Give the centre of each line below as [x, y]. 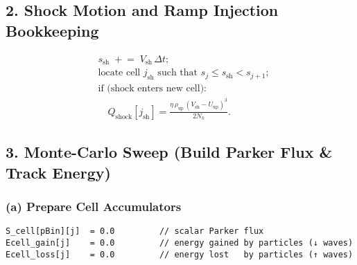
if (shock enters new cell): [152, 88]
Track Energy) [58, 172]
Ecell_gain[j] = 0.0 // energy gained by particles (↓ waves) [180, 243]
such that [177, 73]
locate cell [119, 73]
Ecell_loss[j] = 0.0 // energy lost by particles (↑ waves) [180, 254]
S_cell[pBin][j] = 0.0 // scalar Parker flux [135, 231]
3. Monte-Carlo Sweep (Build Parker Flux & [169, 152]
